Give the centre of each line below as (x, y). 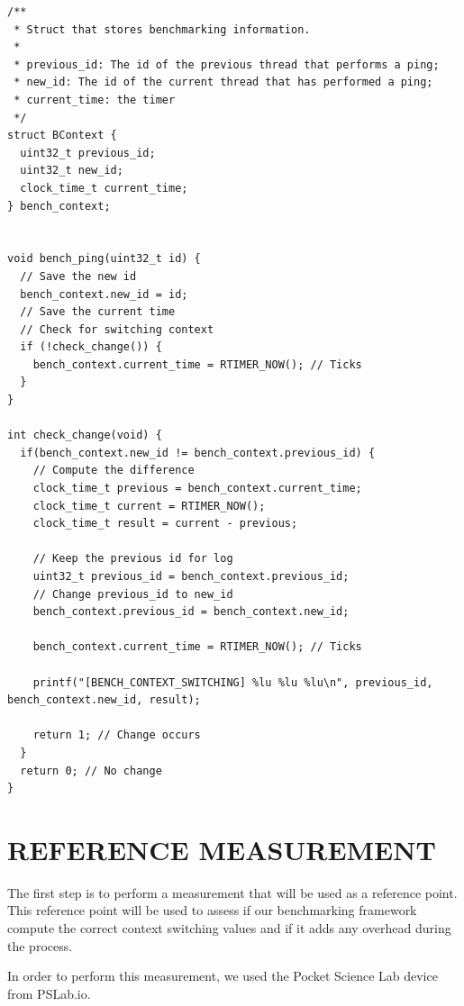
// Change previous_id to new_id (133, 594)
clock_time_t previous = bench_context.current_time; (197, 489)
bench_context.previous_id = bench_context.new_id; (191, 612)
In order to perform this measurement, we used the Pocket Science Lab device (223, 976)
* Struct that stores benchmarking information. (162, 29)
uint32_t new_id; (72, 171)
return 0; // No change (91, 770)
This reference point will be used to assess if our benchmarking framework (212, 910)
